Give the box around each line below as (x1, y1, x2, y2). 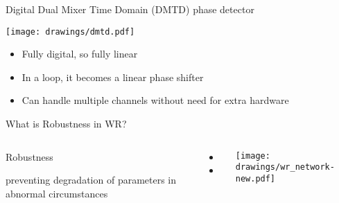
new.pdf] (235, 173, 276, 184)
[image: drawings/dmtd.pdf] (6, 26, 135, 37)
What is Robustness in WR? (6, 116, 127, 131)
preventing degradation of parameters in (6, 173, 177, 187)
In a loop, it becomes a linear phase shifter (21, 69, 204, 84)
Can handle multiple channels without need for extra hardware (21, 93, 289, 107)
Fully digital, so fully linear (21, 46, 138, 61)
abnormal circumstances (6, 186, 108, 200)
